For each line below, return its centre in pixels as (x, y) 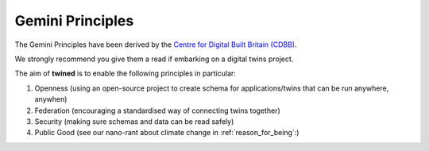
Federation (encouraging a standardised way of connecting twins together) (158, 110)
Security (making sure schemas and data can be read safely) (134, 121)
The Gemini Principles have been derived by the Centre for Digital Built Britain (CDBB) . (156, 45)
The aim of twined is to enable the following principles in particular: (125, 74)
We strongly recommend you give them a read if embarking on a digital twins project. (154, 59)
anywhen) (51, 99)
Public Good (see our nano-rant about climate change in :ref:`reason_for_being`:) (167, 133)
